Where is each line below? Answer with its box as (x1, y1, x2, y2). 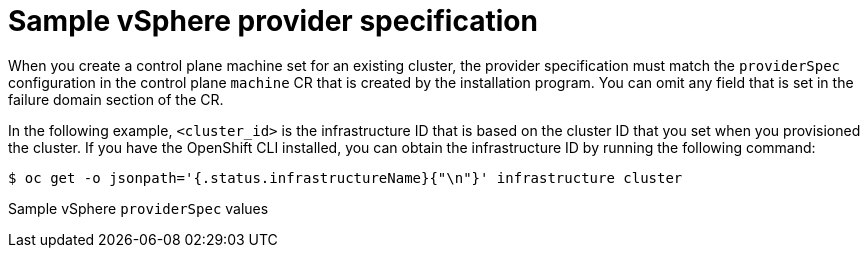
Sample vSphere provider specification (8, 4, 538, 38)
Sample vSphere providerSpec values (8, 199, 269, 217)
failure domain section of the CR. (8, 90, 224, 108)
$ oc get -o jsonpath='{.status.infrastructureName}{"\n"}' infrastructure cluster (8, 169, 683, 186)
